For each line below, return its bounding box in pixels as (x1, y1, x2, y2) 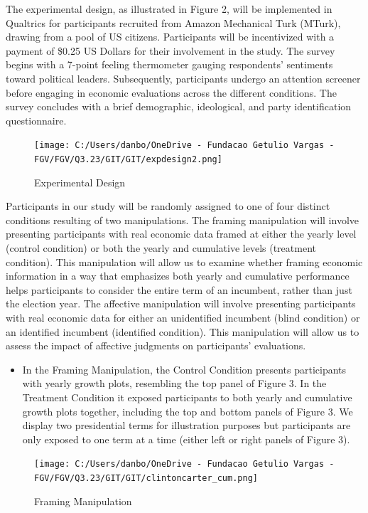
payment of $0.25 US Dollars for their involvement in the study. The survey (6, 43, 335, 58)
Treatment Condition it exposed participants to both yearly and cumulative (22, 389, 352, 404)
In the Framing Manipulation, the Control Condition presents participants (22, 361, 347, 376)
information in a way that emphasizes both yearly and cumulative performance (6, 268, 350, 283)
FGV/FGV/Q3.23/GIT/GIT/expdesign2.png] (34, 154, 222, 164)
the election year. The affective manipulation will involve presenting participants (6, 296, 356, 311)
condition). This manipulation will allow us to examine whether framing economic (6, 254, 363, 269)
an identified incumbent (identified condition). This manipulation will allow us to (6, 324, 359, 339)
